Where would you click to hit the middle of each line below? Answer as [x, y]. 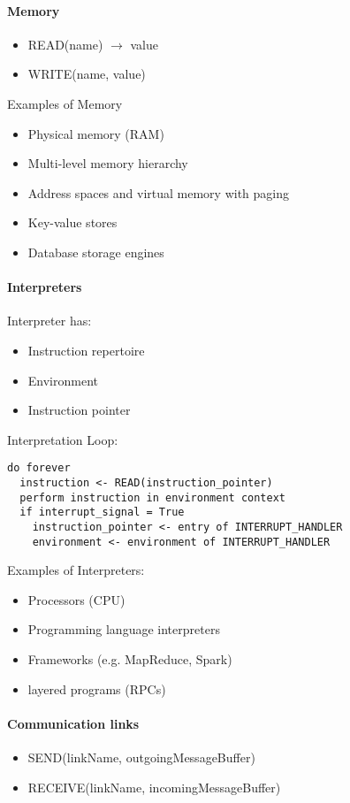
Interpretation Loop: [63, 439]
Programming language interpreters [124, 629]
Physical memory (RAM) [96, 133]
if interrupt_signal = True [102, 512]
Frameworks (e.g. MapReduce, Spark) [130, 659]
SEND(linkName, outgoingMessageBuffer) [141, 757]
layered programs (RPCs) [97, 688]
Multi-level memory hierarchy [108, 163]
